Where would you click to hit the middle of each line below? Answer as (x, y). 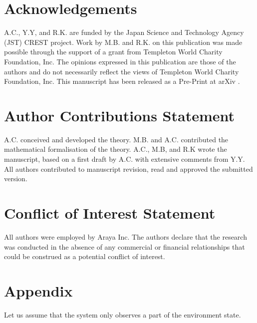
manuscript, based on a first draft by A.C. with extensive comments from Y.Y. (125, 159)
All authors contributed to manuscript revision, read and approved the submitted (128, 168)
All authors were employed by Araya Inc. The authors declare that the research (126, 236)
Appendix (38, 290)
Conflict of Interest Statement (110, 212)
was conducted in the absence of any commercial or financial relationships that (125, 246)
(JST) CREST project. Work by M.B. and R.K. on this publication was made (123, 42)
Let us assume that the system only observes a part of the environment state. (123, 314)
